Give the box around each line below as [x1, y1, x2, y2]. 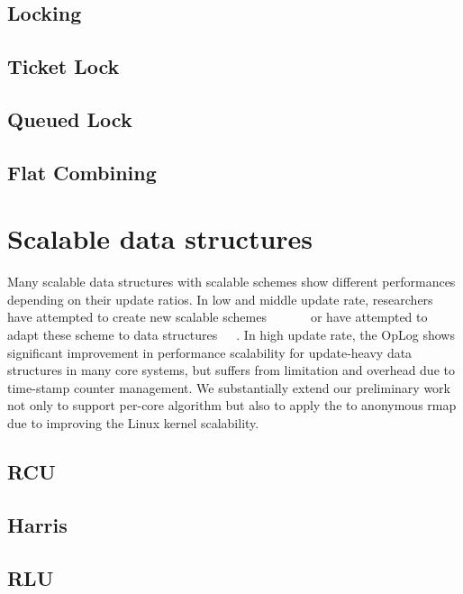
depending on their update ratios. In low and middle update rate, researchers [7, 289, 433, 308]
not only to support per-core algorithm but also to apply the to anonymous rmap [7, 396, 457, 415]
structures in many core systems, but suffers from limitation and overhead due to [7, 361, 455, 379]
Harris [7, 510, 68, 538]
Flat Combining [7, 158, 157, 186]
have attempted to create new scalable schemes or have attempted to [7, 307, 428, 326]
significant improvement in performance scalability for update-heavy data [7, 343, 413, 361]
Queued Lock [7, 105, 132, 133]
